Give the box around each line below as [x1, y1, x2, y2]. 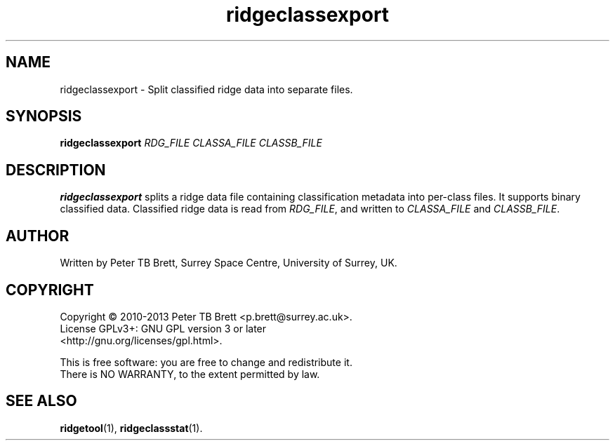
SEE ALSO [6, 392, 77, 410]
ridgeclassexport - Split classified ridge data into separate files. [60, 83, 353, 95]
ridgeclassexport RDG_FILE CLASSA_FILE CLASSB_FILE [60, 137, 322, 149]
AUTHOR [6, 227, 70, 245]
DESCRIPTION [6, 161, 106, 179]
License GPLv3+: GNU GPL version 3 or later [60, 322, 267, 334]
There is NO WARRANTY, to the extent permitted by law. [60, 367, 320, 380]
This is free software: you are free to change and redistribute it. [60, 356, 352, 368]
